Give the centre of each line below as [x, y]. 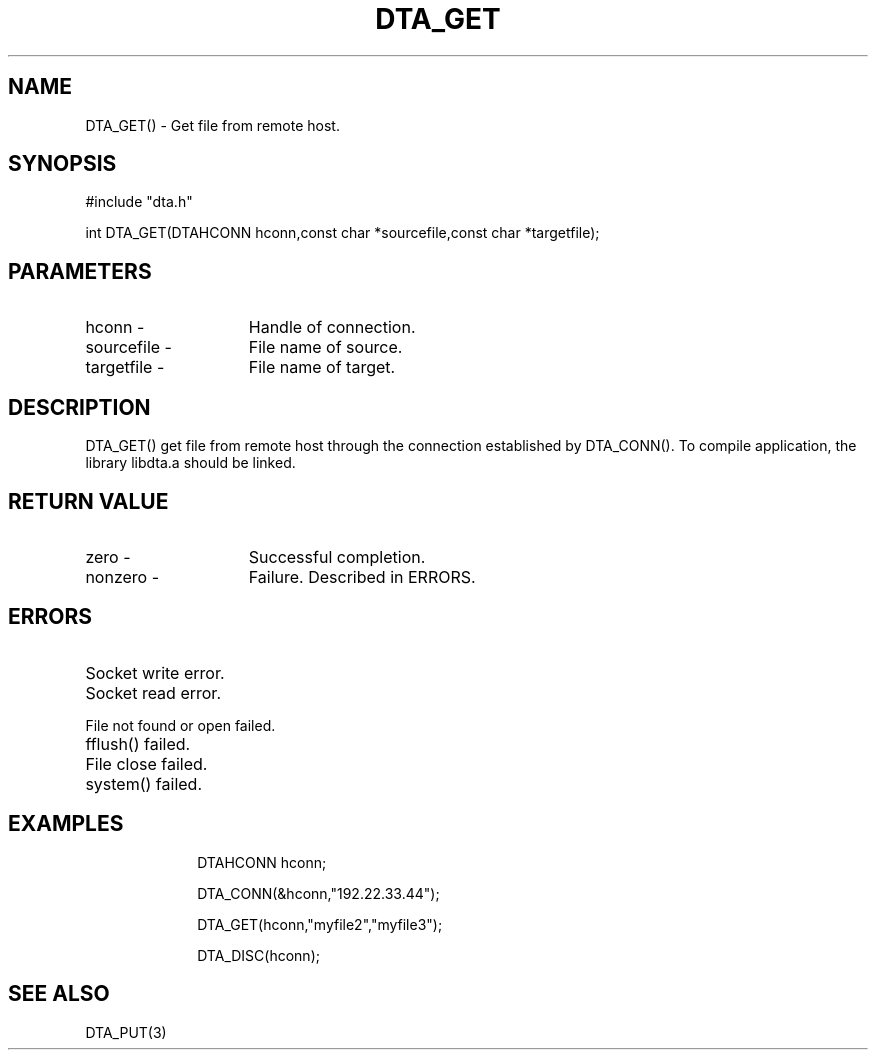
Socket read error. [153, 692]
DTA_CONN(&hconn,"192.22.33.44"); [318, 893]
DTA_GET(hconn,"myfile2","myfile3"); [320, 924]
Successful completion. [337, 556]
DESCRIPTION [79, 407]
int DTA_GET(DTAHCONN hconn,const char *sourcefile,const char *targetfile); [342, 233]
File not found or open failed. [180, 725]
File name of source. [325, 347]
